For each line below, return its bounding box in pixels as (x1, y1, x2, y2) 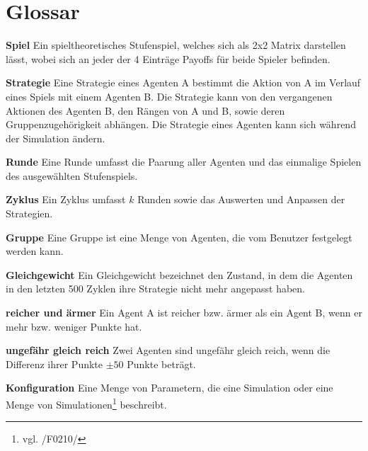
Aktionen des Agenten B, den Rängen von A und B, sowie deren (6, 103, 285, 118)
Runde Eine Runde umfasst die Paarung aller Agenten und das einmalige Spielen (6, 154, 362, 169)
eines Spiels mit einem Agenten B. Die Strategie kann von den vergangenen (6, 89, 333, 103)
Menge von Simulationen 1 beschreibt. (6, 395, 167, 411)
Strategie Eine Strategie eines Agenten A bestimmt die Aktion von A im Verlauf (6, 75, 361, 90)
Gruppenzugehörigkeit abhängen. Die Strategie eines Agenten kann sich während (6, 117, 356, 132)
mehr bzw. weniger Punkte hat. (6, 319, 142, 333)
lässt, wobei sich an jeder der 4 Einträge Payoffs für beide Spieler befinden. (6, 51, 330, 66)
